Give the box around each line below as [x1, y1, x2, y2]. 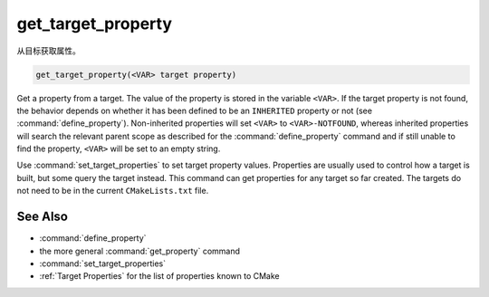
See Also [16, 209, 68, 225]
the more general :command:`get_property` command [39, 245, 240, 256]
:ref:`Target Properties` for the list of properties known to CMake [39, 271, 280, 282]
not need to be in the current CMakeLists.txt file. [16, 186, 209, 196]
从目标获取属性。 [16, 45, 81, 56]
